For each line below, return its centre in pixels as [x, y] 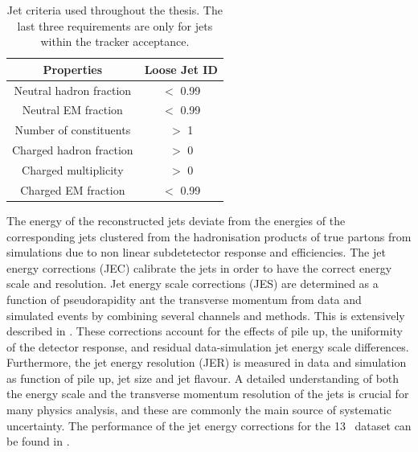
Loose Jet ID [181, 69]
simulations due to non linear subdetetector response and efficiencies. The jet [196, 252]
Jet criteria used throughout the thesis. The [115, 10]
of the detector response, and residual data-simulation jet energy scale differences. [208, 346]
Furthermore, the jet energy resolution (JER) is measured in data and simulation [207, 362]
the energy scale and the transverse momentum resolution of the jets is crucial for [208, 394]
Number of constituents [73, 130]
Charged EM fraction [73, 189]
